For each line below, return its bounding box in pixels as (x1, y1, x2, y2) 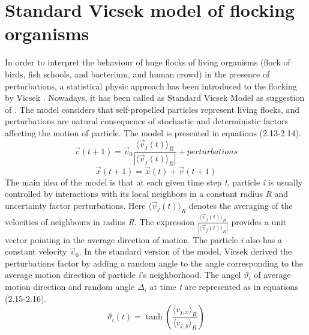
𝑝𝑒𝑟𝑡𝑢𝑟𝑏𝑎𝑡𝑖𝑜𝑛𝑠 (187, 147, 238, 156)
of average (254, 268, 291, 281)
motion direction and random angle (5, 280, 135, 293)
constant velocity (5, 245, 67, 258)
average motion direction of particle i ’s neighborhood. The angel (5, 268, 241, 281)
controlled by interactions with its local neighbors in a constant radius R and (5, 187, 289, 200)
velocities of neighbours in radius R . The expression (5, 215, 195, 228)
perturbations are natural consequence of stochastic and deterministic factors (5, 115, 289, 127)
